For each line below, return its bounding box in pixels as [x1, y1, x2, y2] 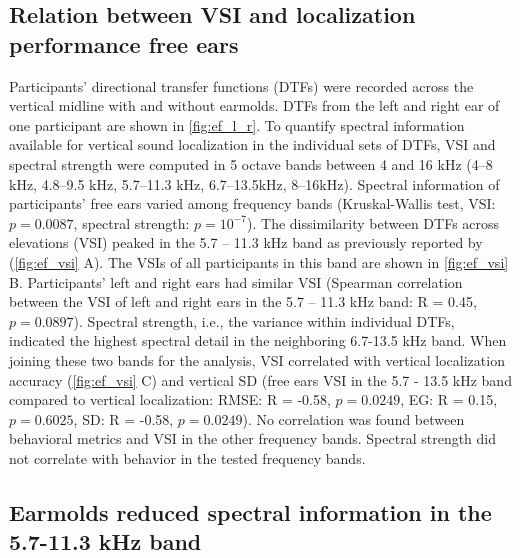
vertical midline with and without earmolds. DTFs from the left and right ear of [9, 95, 500, 116]
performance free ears [9, 28, 239, 59]
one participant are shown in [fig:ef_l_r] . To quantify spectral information [9, 114, 465, 135]
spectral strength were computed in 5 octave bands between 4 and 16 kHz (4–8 [9, 153, 493, 174]
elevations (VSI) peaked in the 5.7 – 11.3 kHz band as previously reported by [9, 232, 483, 253]
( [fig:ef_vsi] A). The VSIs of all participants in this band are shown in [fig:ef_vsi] [9, 251, 509, 272]
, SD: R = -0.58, [73, 408, 174, 429]
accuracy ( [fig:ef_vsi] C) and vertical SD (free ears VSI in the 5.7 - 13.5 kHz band [9, 369, 512, 390]
